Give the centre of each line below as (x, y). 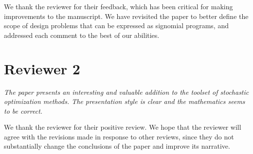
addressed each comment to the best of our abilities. (82, 35)
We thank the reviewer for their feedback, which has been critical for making (118, 6)
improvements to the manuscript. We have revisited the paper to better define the (126, 16)
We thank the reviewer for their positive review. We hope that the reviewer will (123, 127)
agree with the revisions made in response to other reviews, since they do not (119, 136)
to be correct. (23, 111)
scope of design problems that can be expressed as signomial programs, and (116, 26)
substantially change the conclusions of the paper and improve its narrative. (117, 146)
